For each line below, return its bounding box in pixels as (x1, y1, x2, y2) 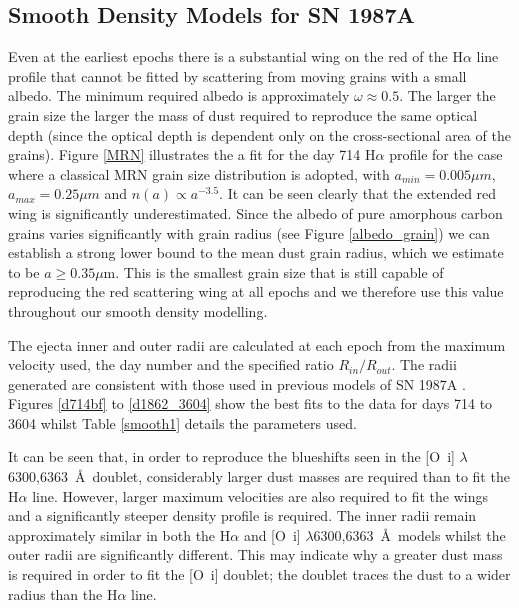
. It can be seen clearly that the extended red (219, 183, 497, 204)
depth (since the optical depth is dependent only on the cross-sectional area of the (8, 124, 511, 145)
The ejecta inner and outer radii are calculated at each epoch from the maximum (8, 334, 506, 355)
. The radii (391, 354, 457, 375)
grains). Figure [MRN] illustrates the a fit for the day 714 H (8, 144, 376, 165)
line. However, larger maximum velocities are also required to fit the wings (32, 485, 488, 506)
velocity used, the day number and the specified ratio (8, 354, 334, 375)
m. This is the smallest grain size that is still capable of (103, 261, 444, 282)
